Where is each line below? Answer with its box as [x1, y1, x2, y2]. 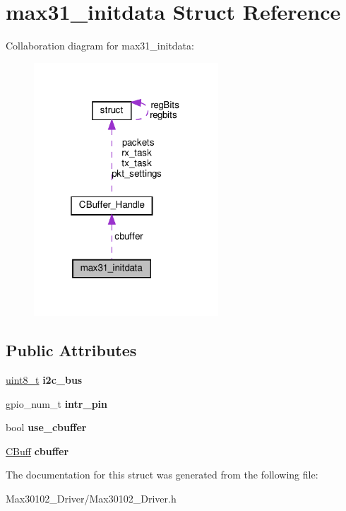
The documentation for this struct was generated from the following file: [6, 467, 318, 482]
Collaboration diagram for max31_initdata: [6, 38, 194, 53]
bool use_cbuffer [6, 420, 87, 435]
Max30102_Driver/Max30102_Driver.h [6, 491, 177, 505]
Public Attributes [6, 339, 137, 361]
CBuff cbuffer [6, 443, 69, 458]
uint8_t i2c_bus [6, 372, 83, 387]
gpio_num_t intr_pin [6, 396, 108, 411]
